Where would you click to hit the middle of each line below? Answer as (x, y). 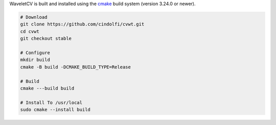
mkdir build (35, 60)
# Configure (35, 53)
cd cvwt (30, 31)
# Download (34, 17)
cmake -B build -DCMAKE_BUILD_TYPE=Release (76, 67)
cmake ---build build (47, 88)
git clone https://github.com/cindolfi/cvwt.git (82, 24)
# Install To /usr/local (51, 102)
